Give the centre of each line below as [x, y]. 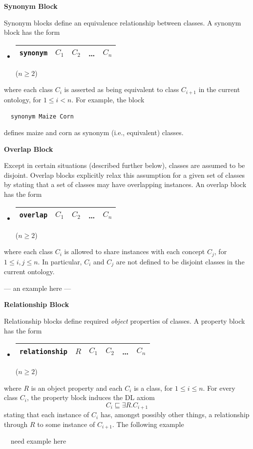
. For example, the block [108, 99]
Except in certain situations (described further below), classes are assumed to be [125, 165]
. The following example [148, 424]
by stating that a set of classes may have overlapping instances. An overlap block [125, 184]
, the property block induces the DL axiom [91, 397]
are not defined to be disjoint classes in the [180, 261]
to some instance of [66, 424]
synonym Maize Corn [42, 117]
